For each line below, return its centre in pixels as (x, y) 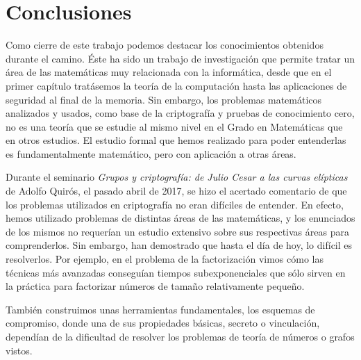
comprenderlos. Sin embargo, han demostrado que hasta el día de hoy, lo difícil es (179, 245)
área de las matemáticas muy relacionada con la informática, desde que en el (169, 72)
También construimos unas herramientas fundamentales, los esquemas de (160, 309)
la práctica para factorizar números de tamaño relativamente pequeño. (155, 286)
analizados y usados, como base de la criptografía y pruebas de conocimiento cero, (180, 113)
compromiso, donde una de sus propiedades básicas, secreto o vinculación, (163, 323)
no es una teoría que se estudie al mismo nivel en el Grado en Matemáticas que (174, 126)
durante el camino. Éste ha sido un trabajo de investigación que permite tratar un (180, 58)
